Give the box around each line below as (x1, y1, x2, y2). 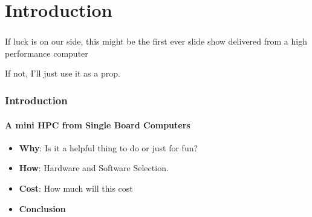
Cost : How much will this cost (19, 181, 133, 194)
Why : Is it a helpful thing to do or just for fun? (19, 141, 198, 154)
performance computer (5, 46, 88, 59)
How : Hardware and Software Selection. (19, 162, 169, 174)
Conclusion (19, 202, 66, 215)
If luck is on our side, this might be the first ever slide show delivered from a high (5, 35, 307, 48)
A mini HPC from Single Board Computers (5, 118, 190, 131)
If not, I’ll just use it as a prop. (5, 67, 120, 80)
